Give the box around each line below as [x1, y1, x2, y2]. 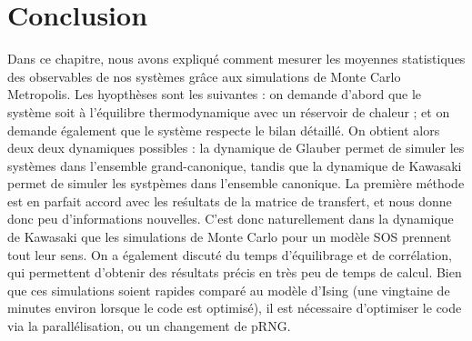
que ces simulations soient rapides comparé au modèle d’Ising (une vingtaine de [7, 280, 450, 299]
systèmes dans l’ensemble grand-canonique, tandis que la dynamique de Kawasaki [7, 155, 462, 175]
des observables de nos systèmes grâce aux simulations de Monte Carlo [7, 66, 401, 85]
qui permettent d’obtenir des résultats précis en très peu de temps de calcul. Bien [7, 263, 462, 282]
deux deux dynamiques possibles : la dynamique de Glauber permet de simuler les [7, 138, 465, 157]
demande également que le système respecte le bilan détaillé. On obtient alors [7, 120, 440, 139]
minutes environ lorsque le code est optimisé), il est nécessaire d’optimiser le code [7, 298, 462, 317]
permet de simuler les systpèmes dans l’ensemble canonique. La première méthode [7, 174, 465, 193]
